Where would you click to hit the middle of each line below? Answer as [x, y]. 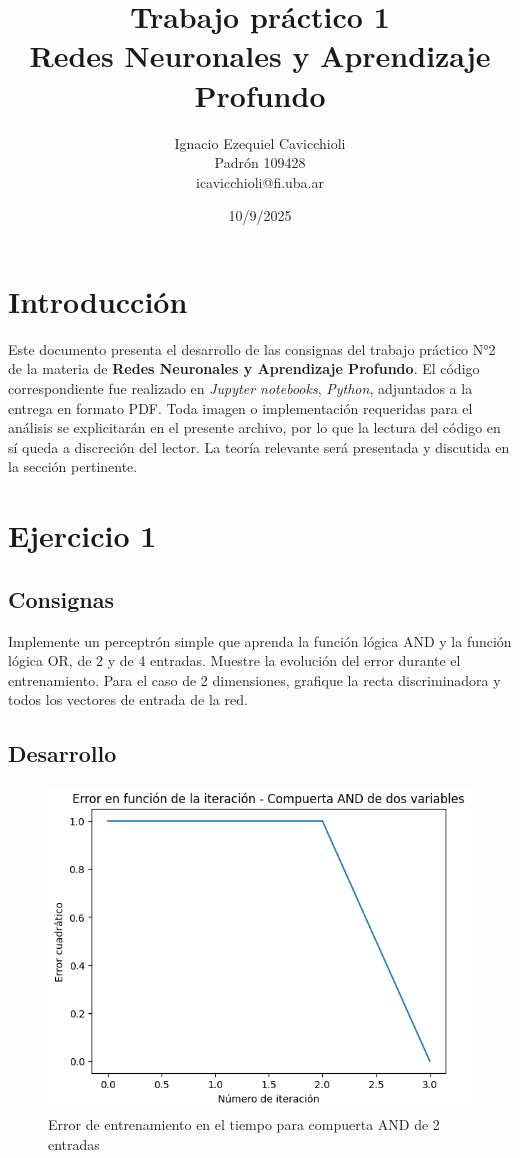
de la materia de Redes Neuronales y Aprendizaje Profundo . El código [244, 368]
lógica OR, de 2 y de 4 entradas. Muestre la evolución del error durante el [234, 660]
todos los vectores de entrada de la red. [128, 699]
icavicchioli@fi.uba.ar [259, 181]
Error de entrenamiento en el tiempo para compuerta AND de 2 [244, 1124]
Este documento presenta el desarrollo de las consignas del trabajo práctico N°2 [252, 348]
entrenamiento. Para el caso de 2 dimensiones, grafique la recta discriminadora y [254, 679]
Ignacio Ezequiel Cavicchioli [260, 142]
